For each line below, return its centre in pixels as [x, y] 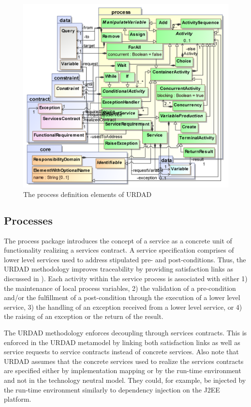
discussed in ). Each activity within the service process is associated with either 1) [126, 279]
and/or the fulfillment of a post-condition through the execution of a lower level [122, 297]
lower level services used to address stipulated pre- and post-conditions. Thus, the [125, 259]
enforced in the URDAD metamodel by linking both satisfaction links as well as [122, 342]
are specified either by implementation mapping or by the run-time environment [123, 370]
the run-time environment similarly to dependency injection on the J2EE [112, 389]
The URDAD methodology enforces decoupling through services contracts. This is [125, 333]
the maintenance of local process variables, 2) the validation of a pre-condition [120, 288]
